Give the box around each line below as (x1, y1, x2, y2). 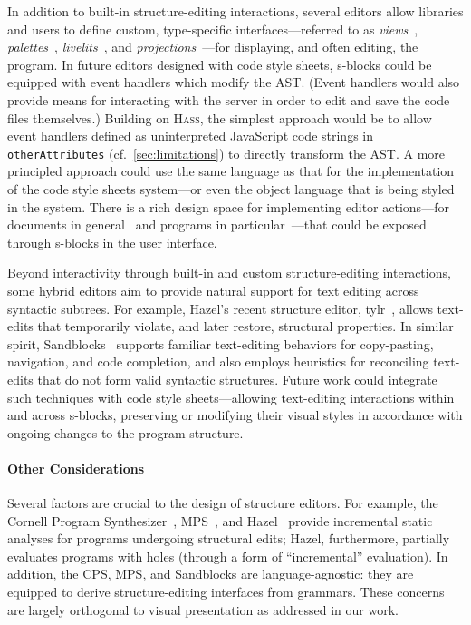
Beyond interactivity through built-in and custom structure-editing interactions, (7, 263, 451, 282)
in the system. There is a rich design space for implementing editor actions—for (7, 197, 449, 216)
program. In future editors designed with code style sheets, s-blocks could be (7, 54, 432, 73)
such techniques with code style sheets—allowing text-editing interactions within (7, 387, 455, 406)
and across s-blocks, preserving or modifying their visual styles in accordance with (7, 405, 463, 425)
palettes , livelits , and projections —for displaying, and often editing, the (7, 37, 418, 56)
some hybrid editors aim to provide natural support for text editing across (7, 280, 419, 299)
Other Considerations (7, 458, 144, 477)
